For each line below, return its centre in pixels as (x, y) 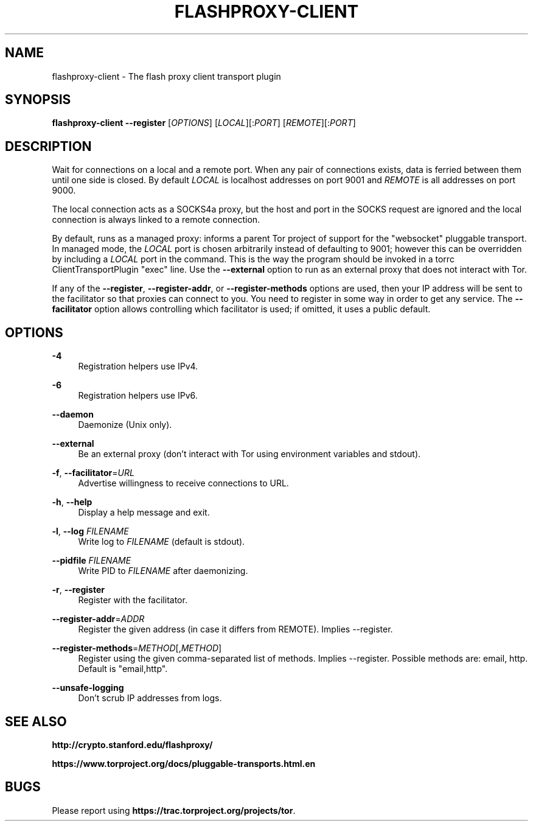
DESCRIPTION (48, 146)
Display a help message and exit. (144, 513)
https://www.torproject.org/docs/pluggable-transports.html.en (184, 763)
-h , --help (72, 502)
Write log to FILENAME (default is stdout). (162, 542)
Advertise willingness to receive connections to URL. (183, 483)
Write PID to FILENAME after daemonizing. (163, 571)
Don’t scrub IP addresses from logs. (150, 698)
